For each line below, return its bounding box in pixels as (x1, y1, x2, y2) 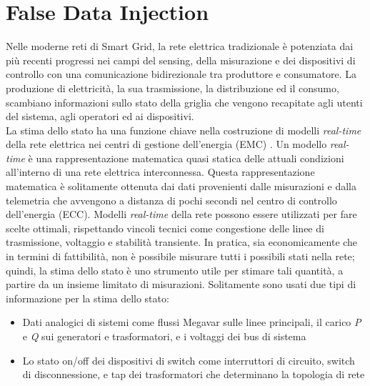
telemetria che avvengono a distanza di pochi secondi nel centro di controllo (6, 192, 337, 207)
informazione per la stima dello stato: (6, 290, 169, 305)
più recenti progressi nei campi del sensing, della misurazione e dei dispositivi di (6, 52, 356, 67)
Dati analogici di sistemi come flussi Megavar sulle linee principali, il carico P (22, 315, 361, 330)
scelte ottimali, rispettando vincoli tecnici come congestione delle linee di (6, 220, 324, 235)
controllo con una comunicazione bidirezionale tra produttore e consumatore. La (6, 66, 356, 81)
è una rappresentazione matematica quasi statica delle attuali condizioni (28, 150, 344, 165)
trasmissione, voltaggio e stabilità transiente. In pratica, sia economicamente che (6, 234, 358, 249)
